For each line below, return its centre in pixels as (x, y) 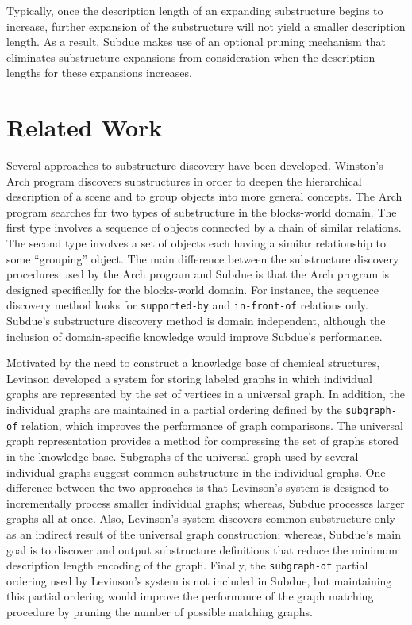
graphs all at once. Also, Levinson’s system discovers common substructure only (201, 518)
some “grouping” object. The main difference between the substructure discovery (203, 258)
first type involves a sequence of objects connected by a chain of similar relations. (204, 227)
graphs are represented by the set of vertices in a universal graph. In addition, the (206, 394)
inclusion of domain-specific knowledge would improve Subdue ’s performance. (194, 336)
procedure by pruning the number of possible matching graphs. (160, 611)
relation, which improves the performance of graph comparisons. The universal (212, 425)
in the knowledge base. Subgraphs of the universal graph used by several (183, 456)
